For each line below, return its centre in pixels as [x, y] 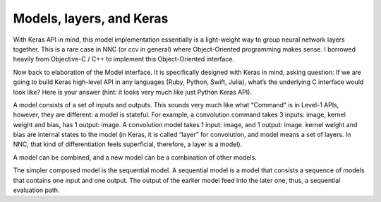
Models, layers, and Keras [91, 18]
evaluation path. [36, 190]
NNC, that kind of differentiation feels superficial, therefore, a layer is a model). [128, 144]
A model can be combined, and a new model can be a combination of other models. [135, 157]
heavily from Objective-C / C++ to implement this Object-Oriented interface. [124, 59]
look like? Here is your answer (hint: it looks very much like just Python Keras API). [132, 92]
